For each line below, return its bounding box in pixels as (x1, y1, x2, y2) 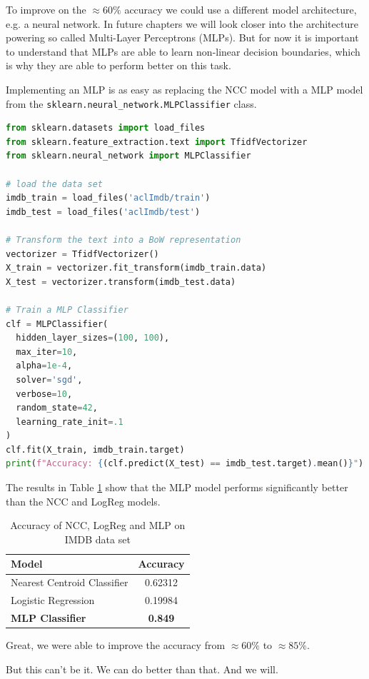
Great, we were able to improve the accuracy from (6, 638, 226, 653)
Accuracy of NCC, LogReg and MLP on (10, 518, 186, 533)
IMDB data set (64, 531, 131, 546)
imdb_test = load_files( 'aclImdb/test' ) (6, 206, 201, 217)
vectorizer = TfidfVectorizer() (6, 248, 159, 259)
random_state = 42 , (16, 403, 98, 413)
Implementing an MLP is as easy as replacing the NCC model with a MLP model (6, 81, 363, 96)
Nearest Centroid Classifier (11, 575, 128, 590)
